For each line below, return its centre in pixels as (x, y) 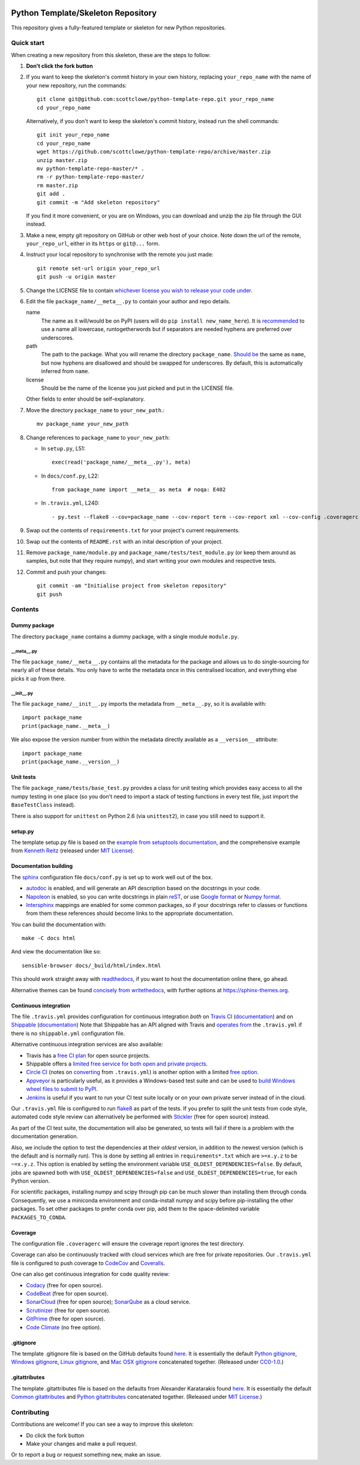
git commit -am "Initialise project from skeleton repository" (132, 586)
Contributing (30, 1412)
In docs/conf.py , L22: (70, 476)
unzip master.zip (62, 160)
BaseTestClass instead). (43, 805)
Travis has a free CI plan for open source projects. (88, 1055)
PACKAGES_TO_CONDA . (39, 1217)
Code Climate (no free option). (64, 1327)
